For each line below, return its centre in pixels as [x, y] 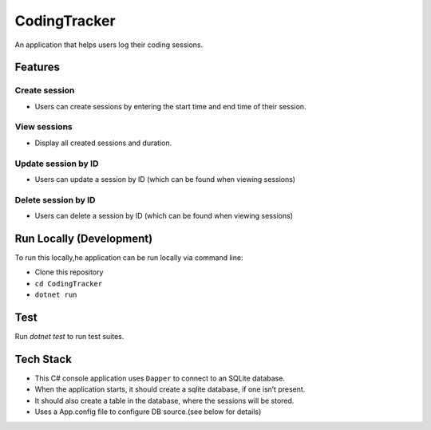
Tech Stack [43, 359]
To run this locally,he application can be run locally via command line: [129, 258]
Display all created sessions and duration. [103, 143]
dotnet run [56, 295]
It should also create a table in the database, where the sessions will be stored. [164, 400]
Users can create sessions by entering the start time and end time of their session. [170, 106]
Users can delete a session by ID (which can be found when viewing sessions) [164, 216]
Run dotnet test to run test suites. [69, 337]
